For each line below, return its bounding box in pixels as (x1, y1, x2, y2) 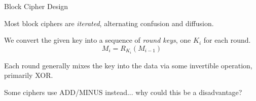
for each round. (203, 35, 251, 45)
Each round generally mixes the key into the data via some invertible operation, (4, 60, 252, 70)
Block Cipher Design (4, 1, 68, 11)
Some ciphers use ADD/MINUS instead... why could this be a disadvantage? (4, 87, 242, 97)
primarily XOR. (4, 70, 53, 80)
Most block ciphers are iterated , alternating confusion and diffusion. (4, 18, 214, 28)
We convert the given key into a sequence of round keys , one (4, 35, 191, 45)
